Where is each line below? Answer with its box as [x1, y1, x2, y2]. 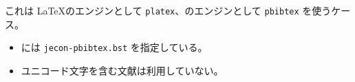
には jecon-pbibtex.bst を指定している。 [21, 40, 208, 54]
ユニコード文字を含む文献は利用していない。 [21, 63, 224, 77]
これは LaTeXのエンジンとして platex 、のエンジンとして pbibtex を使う [5, 3, 332, 17]
